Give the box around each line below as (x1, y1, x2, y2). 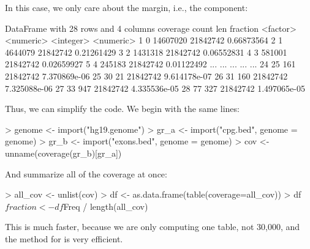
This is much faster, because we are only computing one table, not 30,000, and (5, 220, 300, 233)
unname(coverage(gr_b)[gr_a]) (5, 146, 122, 159)
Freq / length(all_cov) (63, 199, 148, 212)
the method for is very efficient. (5, 232, 123, 245)
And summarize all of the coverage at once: (5, 167, 167, 180)
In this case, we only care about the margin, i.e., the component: (5, 1, 248, 13)
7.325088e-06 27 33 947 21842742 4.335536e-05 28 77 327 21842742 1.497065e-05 (5, 81, 305, 94)
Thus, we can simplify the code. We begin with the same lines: (5, 102, 240, 115)
